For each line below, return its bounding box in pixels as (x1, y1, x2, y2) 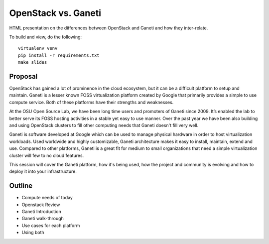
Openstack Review (21, 202, 60, 208)
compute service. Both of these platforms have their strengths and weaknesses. (9, 99, 174, 105)
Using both (21, 230, 44, 236)
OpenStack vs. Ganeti (9, 7, 102, 18)
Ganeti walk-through (21, 216, 64, 222)
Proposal (9, 72, 38, 81)
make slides (18, 60, 47, 65)
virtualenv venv (18, 45, 58, 51)
